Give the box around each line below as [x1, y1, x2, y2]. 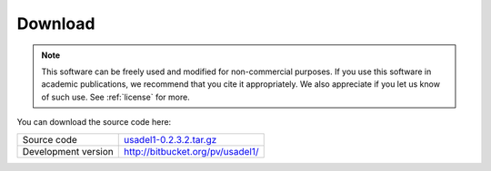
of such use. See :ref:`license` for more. [41, 91, 190, 102]
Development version [22, 145, 114, 157]
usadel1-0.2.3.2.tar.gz [123, 133, 217, 146]
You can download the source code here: [16, 117, 172, 128]
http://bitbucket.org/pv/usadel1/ [123, 145, 259, 157]
